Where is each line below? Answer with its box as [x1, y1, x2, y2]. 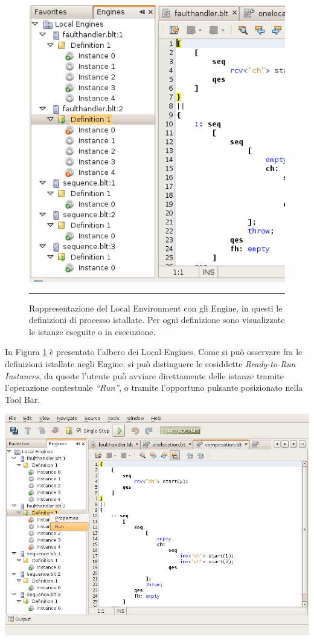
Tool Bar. [5, 393, 40, 405]
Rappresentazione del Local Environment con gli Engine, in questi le [29, 301, 283, 314]
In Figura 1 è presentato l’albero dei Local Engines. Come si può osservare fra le [5, 345, 303, 358]
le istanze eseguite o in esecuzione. [29, 325, 156, 338]
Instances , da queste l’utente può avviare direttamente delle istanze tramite [5, 369, 284, 382]
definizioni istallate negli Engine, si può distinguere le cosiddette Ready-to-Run [5, 358, 296, 370]
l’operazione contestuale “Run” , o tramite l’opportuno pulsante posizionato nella [5, 381, 303, 394]
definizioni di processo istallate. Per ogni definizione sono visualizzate [29, 313, 285, 326]
